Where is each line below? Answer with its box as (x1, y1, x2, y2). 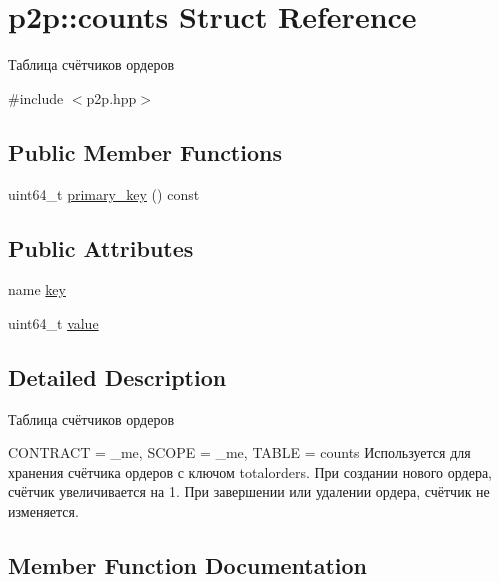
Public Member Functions (8, 136, 282, 167)
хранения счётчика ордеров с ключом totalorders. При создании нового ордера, (8, 461, 493, 482)
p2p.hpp (86, 87, 137, 108)
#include (8, 87, 64, 108)
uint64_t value (8, 312, 99, 333)
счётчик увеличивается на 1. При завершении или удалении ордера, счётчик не (8, 481, 490, 502)
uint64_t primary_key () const (8, 183, 200, 204)
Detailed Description (8, 361, 227, 392)
